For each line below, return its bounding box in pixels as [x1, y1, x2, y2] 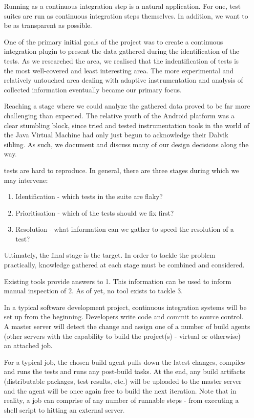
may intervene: [4, 175, 48, 185]
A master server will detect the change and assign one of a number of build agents [4, 321, 250, 331]
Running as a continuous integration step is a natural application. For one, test [4, 1, 241, 11]
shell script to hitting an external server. [4, 404, 125, 415]
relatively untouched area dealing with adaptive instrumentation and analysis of [4, 75, 243, 85]
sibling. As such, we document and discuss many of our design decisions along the [4, 139, 249, 149]
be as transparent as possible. [4, 20, 92, 30]
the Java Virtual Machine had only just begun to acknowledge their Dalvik [4, 130, 229, 140]
